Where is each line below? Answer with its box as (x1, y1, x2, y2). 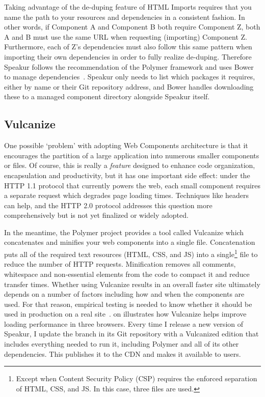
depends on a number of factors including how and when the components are (4, 289, 245, 299)
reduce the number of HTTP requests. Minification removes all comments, (4, 259, 236, 269)
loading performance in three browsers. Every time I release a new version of (4, 318, 243, 329)
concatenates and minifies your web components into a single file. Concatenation (4, 237, 255, 247)
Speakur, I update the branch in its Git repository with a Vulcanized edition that (4, 328, 259, 339)
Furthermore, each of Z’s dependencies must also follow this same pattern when (4, 41, 252, 52)
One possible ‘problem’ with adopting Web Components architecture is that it (4, 140, 248, 151)
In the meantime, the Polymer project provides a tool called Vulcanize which (4, 226, 244, 237)
